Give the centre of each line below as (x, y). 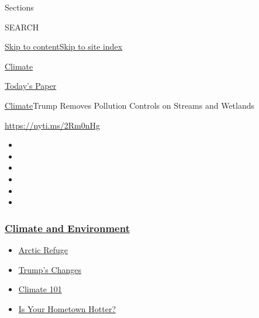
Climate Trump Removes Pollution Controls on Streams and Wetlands (130, 105)
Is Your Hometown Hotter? (67, 308)
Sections (19, 7)
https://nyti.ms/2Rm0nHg (52, 125)
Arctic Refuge (43, 249)
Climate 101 (40, 289)
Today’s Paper (31, 86)
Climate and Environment (67, 228)
